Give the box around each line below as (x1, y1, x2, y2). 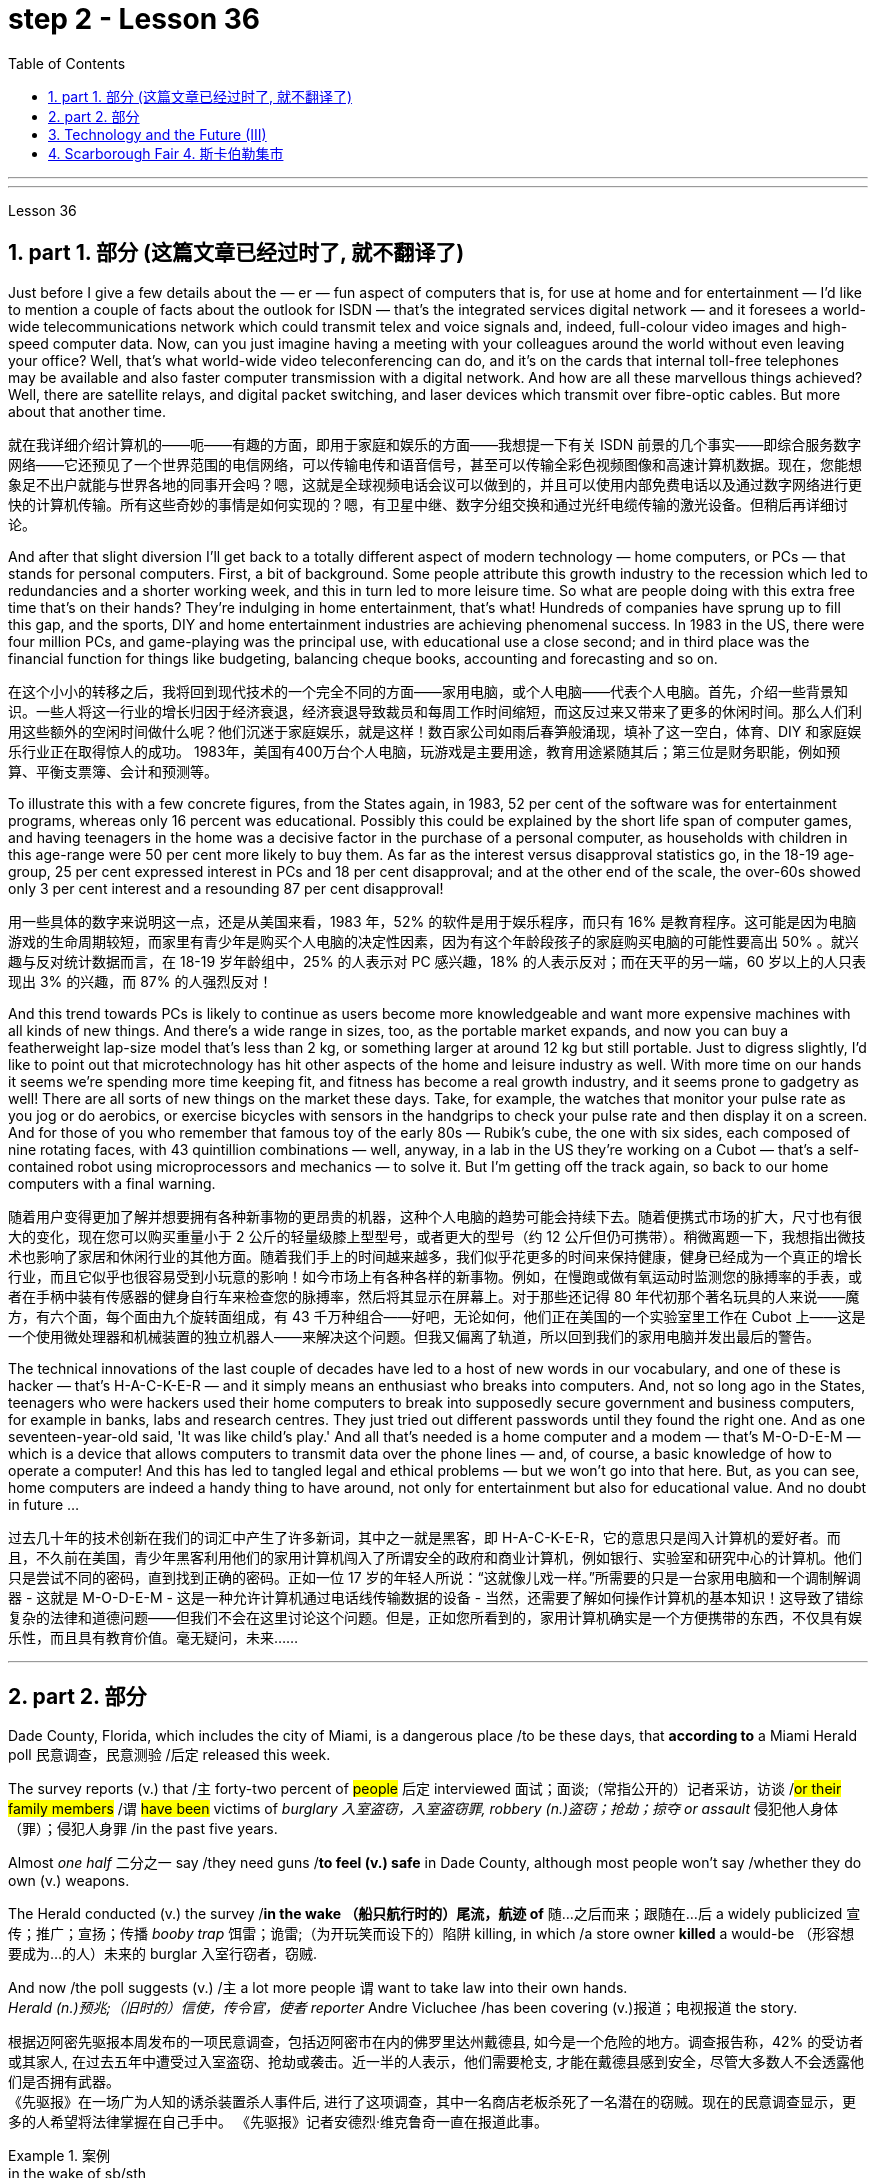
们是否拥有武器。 (8, 2073, 120, 2091)
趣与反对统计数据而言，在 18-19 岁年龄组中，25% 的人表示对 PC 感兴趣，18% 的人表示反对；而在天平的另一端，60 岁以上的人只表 (8, 952, 867, 970)
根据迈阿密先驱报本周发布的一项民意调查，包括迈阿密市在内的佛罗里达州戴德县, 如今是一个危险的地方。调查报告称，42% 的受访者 (8, 2033, 864, 2051)
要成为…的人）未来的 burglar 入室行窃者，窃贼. (8, 1945, 318, 1963)
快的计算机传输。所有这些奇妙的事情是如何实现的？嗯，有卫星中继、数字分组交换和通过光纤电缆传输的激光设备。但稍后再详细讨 (8, 495, 848, 513)
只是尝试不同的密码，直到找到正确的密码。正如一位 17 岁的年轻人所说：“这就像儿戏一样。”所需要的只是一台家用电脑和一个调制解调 (8, 1568, 861, 1586)
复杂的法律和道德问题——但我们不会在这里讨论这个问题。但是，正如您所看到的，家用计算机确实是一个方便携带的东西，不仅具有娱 (8, 1608, 862, 1626)
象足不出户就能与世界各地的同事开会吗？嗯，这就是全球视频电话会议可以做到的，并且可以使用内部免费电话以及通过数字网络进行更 (8, 475, 862, 493)
